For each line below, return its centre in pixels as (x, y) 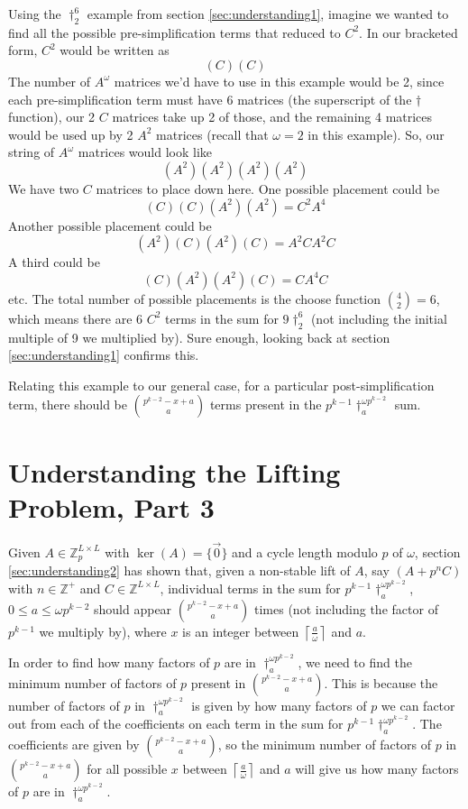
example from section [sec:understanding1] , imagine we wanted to (268, 14)
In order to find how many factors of (109, 662)
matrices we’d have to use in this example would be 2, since (279, 81)
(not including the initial (379, 318)
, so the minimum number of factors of (325, 745)
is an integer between (241, 631)
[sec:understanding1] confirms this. (104, 355)
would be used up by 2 (71, 134)
